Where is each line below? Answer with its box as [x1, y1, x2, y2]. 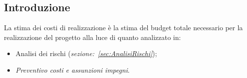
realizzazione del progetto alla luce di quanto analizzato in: [4, 32, 181, 42]
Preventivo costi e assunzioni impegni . [15, 64, 130, 75]
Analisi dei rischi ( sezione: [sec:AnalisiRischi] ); [15, 48, 157, 58]
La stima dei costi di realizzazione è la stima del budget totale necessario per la [4, 22, 243, 33]
